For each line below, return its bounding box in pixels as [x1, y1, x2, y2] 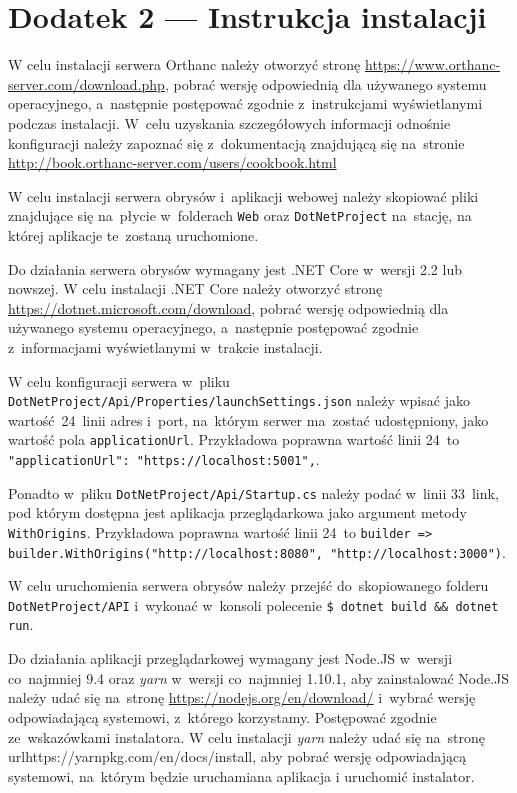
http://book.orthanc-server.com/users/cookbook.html [8, 152, 337, 173]
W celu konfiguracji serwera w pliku [8, 370, 230, 391]
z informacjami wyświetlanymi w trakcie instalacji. [8, 336, 323, 357]
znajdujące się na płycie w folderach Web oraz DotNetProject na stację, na [8, 205, 472, 226]
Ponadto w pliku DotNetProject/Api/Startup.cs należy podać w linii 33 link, [8, 482, 499, 503]
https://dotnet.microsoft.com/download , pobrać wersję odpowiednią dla [8, 297, 449, 318]
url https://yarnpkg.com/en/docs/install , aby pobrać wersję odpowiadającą [8, 746, 467, 767]
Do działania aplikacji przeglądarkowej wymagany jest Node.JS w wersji [8, 648, 453, 669]
